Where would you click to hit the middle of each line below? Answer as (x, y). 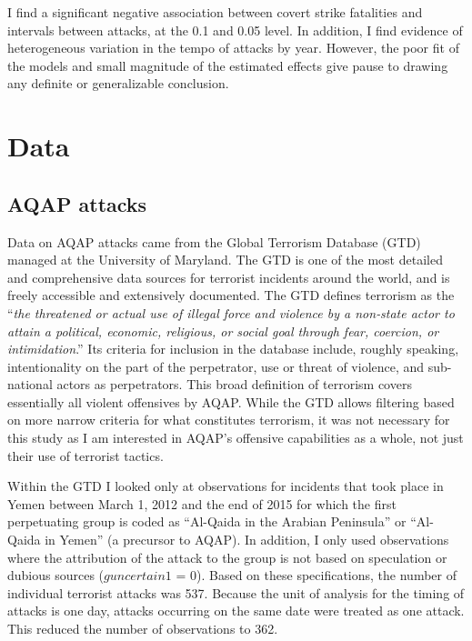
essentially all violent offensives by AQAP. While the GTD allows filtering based (231, 401)
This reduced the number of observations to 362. (143, 629)
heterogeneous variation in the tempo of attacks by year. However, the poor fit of (233, 48)
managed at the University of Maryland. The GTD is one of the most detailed (225, 260)
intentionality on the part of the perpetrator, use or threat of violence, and (216, 366)
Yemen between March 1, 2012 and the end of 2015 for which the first (202, 503)
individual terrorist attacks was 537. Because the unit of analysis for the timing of (236, 592)
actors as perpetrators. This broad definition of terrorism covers (234, 384)
